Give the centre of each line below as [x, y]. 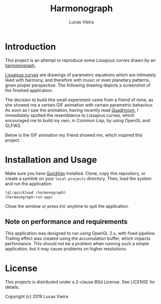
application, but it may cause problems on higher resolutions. [66, 249]
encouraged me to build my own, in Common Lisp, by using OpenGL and [78, 120]
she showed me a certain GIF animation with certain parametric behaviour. [79, 105]
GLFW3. [13, 125]
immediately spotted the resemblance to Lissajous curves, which [70, 115]
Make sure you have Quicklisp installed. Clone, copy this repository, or [75, 173]
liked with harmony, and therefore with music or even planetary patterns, [78, 80]
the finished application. [29, 90]
